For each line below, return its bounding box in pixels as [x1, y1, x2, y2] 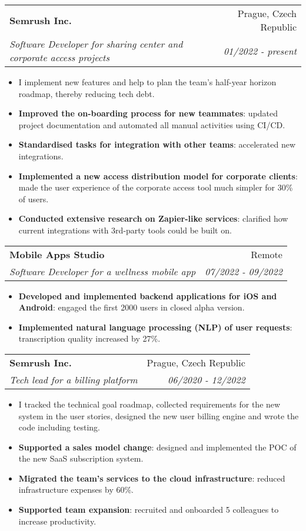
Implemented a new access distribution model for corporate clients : [18, 169, 298, 182]
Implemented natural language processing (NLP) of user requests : [18, 320, 292, 333]
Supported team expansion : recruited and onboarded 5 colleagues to [18, 503, 279, 516]
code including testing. [18, 421, 100, 433]
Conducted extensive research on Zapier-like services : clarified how [18, 212, 288, 225]
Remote [251, 247, 282, 261]
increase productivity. [18, 515, 97, 527]
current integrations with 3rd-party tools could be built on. [18, 223, 232, 236]
